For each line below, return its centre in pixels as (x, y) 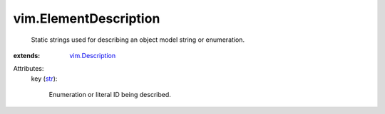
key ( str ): (44, 79)
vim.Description (93, 55)
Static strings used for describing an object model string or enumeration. (138, 40)
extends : (27, 55)
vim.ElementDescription (87, 18)
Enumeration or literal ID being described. (110, 95)
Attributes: (29, 69)
